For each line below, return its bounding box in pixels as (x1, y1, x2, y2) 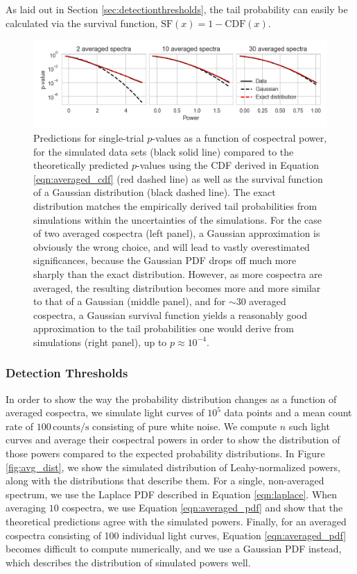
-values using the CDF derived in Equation (137, 158, 319, 172)
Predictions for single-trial (33, 130, 144, 145)
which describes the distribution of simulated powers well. (6, 555, 251, 569)
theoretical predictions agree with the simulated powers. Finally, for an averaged (6, 514, 347, 529)
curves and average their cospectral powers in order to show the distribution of (6, 432, 340, 447)
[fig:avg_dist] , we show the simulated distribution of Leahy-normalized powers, (6, 459, 340, 474)
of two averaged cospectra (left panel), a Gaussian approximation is (33, 226, 320, 240)
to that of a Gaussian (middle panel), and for (33, 294, 226, 309)
